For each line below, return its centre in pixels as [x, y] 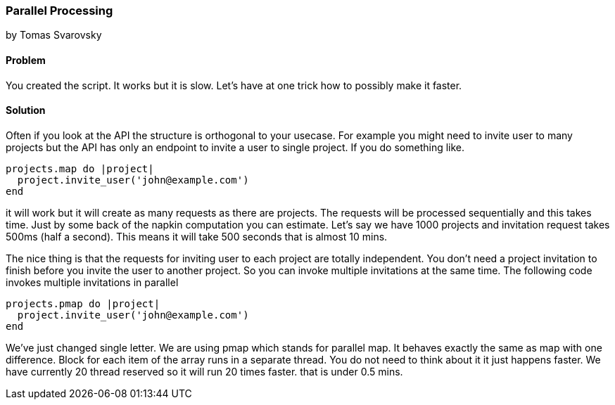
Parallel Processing [59, 11]
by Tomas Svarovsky [54, 35]
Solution [26, 110]
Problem [26, 60]
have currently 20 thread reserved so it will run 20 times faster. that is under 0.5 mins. [204, 371]
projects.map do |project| [80, 168]
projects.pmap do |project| [83, 303]
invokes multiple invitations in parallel [92, 282]
